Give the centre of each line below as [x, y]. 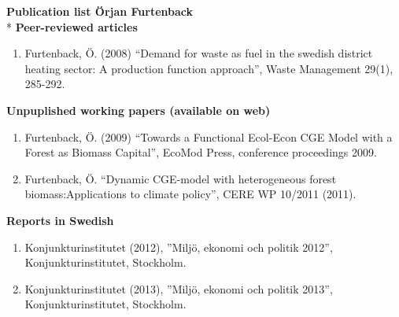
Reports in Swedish [60, 220]
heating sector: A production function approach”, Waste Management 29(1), [209, 68]
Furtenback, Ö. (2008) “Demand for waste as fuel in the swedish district [199, 53]
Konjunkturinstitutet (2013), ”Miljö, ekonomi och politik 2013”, [179, 288]
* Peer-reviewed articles [72, 26]
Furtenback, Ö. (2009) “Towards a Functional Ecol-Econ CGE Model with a [209, 136]
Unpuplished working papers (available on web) [139, 110]
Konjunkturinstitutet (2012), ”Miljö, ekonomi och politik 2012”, [179, 247]
